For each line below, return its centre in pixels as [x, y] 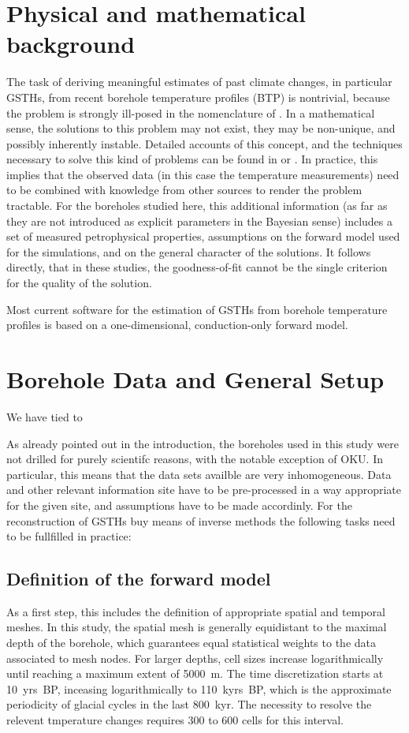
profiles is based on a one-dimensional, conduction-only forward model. [177, 325]
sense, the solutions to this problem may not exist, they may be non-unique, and [201, 128]
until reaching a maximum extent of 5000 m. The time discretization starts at [195, 673]
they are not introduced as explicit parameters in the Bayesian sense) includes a [199, 221]
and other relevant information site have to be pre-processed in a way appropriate [204, 490]
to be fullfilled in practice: [69, 536]
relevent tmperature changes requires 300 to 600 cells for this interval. [175, 720]
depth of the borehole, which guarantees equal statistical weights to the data [191, 643]
